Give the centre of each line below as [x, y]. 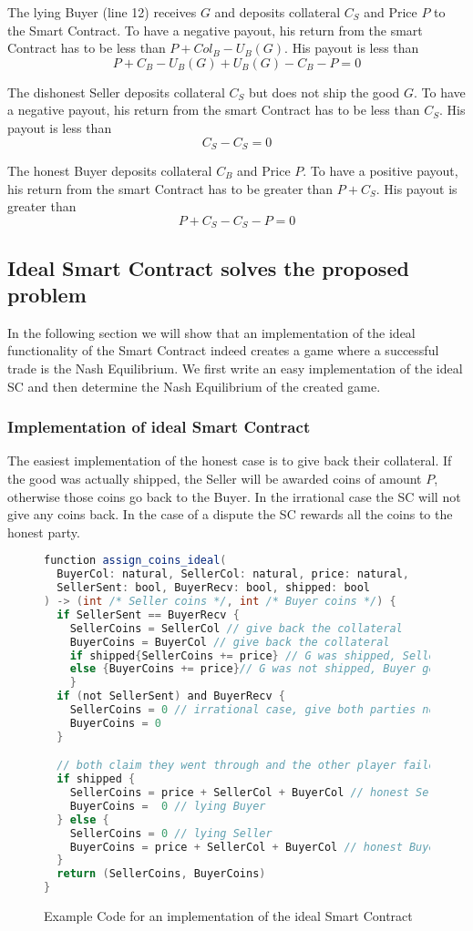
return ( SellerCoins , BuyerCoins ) [161, 874]
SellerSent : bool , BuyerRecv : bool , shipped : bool [214, 588]
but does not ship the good [324, 92]
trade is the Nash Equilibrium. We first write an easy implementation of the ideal [235, 368]
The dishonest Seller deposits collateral [116, 92]
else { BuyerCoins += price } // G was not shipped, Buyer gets [259, 669]
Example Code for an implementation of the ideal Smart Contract [228, 916]
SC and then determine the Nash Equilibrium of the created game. [194, 386]
